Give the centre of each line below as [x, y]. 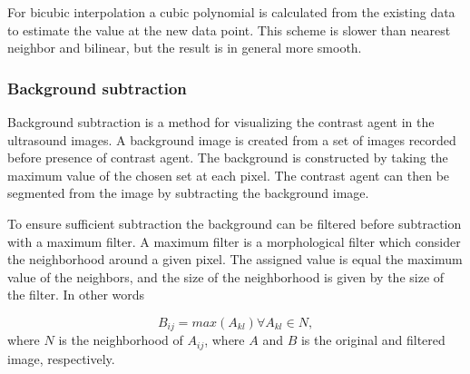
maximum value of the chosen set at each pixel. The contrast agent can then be [229, 175]
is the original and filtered [373, 340]
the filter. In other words [76, 295]
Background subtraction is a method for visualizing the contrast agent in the [221, 122]
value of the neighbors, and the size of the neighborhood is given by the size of [226, 276]
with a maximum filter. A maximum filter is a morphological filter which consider [234, 241]
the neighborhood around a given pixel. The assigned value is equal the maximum [235, 259]
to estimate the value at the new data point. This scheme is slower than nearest [229, 30]
